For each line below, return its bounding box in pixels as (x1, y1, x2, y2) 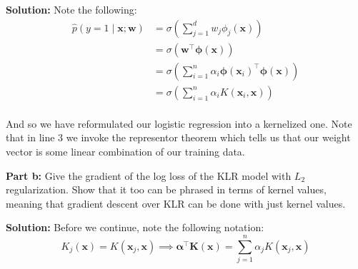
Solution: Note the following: (6, 2, 137, 16)
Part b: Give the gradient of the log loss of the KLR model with (6, 168, 292, 183)
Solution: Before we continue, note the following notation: (6, 220, 264, 235)
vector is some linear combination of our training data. (6, 143, 245, 158)
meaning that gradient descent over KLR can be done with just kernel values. (6, 196, 346, 210)
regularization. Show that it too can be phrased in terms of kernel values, (6, 182, 327, 197)
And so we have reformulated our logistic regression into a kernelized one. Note (6, 116, 352, 131)
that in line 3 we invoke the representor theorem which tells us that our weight (6, 130, 351, 145)
